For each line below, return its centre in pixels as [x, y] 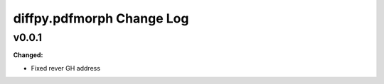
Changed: [28, 55]
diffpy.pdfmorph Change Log [101, 18]
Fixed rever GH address [66, 68]
